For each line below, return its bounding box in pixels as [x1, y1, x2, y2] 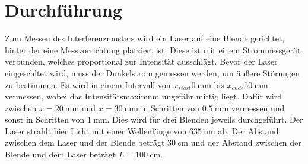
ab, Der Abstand [218, 124, 279, 137]
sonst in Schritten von [5, 113, 85, 126]
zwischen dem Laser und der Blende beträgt [5, 136, 165, 149]
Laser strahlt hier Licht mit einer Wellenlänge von [5, 124, 187, 137]
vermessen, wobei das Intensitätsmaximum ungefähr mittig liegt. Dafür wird [5, 90, 282, 102]
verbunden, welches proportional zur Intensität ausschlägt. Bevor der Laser [5, 55, 278, 67]
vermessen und [231, 101, 285, 114]
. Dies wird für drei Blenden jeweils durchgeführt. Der [107, 113, 303, 126]
